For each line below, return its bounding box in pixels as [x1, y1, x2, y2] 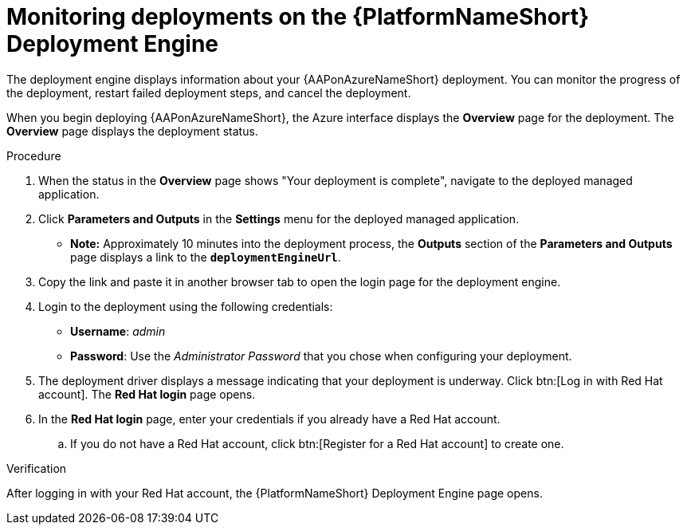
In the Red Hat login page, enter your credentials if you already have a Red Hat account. [38, 411, 501, 426]
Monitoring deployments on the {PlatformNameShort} [6, 3, 590, 30]
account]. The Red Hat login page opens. [38, 387, 256, 401]
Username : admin [70, 324, 166, 338]
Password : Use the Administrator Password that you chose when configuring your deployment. [70, 348, 572, 363]
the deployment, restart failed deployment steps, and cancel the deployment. [6, 85, 411, 100]
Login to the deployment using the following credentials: [38, 299, 333, 313]
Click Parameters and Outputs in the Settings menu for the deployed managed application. [38, 211, 520, 226]
